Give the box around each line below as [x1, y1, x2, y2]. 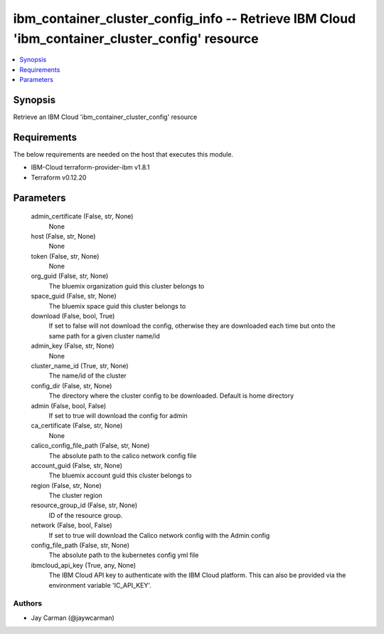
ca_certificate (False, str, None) [31, 421, 123, 430]
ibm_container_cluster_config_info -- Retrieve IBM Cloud [13, 11, 356, 26]
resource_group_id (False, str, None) [31, 501, 138, 509]
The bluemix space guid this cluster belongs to [48, 301, 186, 310]
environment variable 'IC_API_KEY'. [48, 581, 152, 589]
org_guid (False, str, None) [31, 271, 109, 281]
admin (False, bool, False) [31, 401, 107, 410]
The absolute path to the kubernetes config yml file [48, 551, 199, 559]
